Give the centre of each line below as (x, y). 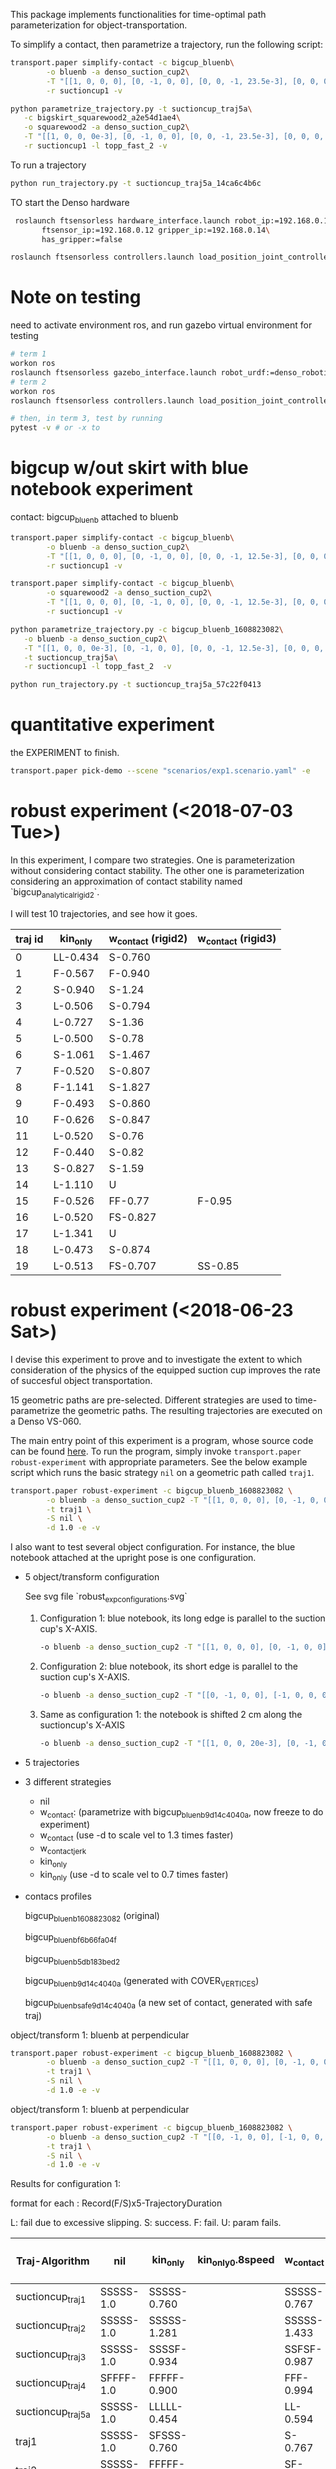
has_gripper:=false (82, 239)
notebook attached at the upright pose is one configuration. (133, 1558)
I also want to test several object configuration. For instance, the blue (153, 1547)
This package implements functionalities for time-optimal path (138, 14)
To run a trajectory (48, 165)
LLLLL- (165, 2406)
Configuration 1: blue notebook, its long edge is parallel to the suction (182, 1618)
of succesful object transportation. (81, 1380)
